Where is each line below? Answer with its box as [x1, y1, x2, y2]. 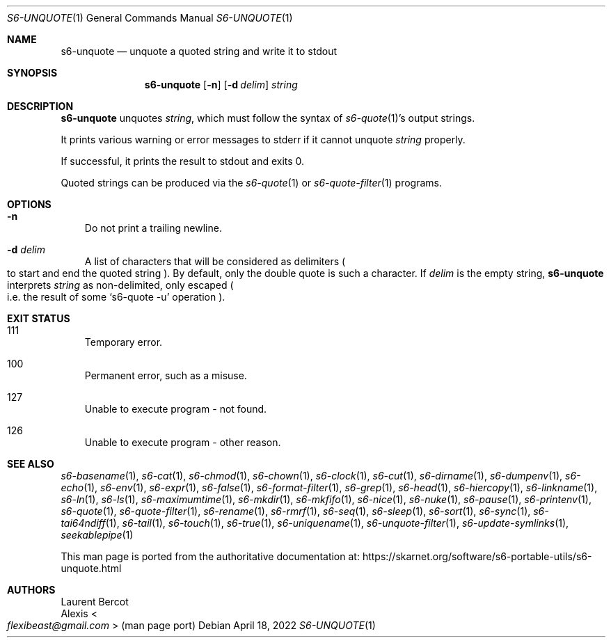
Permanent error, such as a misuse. [84, 370, 247, 381]
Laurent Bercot [61, 596, 129, 608]
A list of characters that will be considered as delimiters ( [84, 255, 346, 267]
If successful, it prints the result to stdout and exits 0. [61, 155, 305, 167]
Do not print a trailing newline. [84, 222, 222, 234]
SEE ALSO [7, 458, 54, 470]
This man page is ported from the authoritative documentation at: [61, 550, 360, 562]
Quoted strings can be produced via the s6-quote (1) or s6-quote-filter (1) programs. [61, 177, 443, 189]
